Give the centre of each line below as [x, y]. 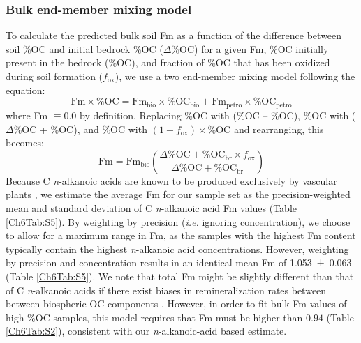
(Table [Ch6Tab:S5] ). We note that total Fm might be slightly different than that [180, 276]
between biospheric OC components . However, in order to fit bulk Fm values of [176, 304]
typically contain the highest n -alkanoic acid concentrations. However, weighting [177, 249]
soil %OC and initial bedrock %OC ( [84, 48]
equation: [25, 90]
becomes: [25, 143]
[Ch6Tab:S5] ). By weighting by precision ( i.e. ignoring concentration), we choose [178, 221]
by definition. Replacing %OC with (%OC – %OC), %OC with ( [218, 115]
